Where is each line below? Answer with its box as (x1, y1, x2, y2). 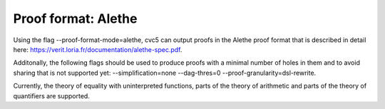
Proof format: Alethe (13, 11, 138, 26)
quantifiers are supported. (13, 91, 91, 100)
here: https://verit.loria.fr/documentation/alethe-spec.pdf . (13, 45, 183, 53)
